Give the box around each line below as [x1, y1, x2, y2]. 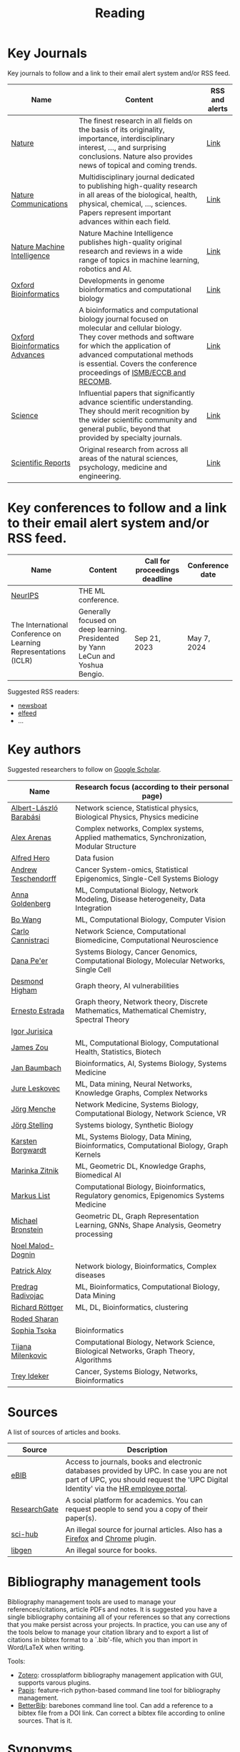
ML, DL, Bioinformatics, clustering [74, 1302, 189, 1312]
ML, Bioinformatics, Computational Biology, [74, 1281, 220, 1291]
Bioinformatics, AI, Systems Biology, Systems [74, 1058, 227, 1068]
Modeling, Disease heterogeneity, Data [74, 894, 206, 904]
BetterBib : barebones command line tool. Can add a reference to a [17, 1701, 214, 1709]
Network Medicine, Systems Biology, [74, 1099, 199, 1109]
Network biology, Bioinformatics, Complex [74, 1261, 217, 1271]
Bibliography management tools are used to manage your [7, 1597, 176, 1606]
